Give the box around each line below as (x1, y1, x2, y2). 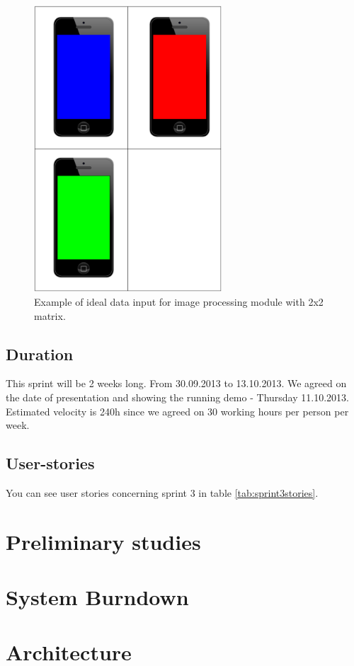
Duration (6, 343, 74, 364)
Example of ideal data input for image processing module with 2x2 (34, 294, 324, 309)
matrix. (34, 308, 66, 323)
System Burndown (6, 582, 189, 612)
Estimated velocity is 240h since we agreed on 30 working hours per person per (6, 403, 349, 418)
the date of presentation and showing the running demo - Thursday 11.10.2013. (6, 389, 349, 404)
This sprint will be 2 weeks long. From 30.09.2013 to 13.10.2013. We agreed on (6, 376, 347, 391)
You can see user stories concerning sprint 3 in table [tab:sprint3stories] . (6, 485, 319, 500)
